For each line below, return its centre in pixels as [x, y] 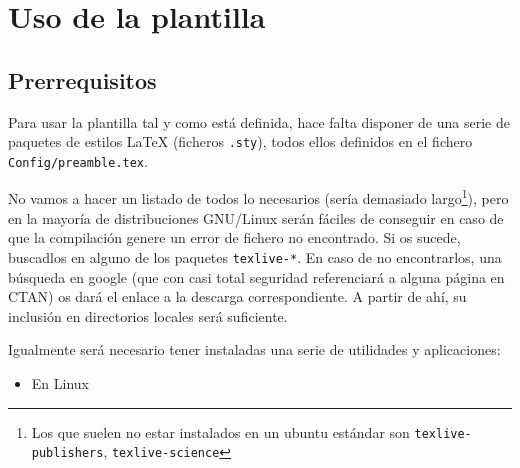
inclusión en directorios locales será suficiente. [148, 315]
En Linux [60, 382]
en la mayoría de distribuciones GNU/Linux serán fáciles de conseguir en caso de [256, 217]
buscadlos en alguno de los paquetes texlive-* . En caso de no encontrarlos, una [255, 256]
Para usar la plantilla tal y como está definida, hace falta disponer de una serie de [259, 121]
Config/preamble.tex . [78, 160]
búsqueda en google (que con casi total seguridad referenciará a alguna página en [256, 276]
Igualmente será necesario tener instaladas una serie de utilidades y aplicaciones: [254, 349]
